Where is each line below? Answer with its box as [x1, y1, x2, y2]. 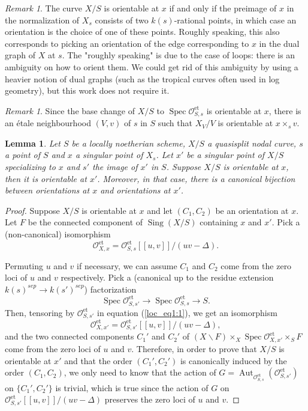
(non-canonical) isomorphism [5, 227, 111, 240]
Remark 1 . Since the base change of [5, 104, 135, 117]
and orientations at [100, 184, 171, 196]
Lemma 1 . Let [5, 136, 61, 149]
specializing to [5, 160, 56, 172]
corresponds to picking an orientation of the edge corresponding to [5, 37, 249, 49]
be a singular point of [186, 148, 265, 161]
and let [147, 204, 173, 216]
